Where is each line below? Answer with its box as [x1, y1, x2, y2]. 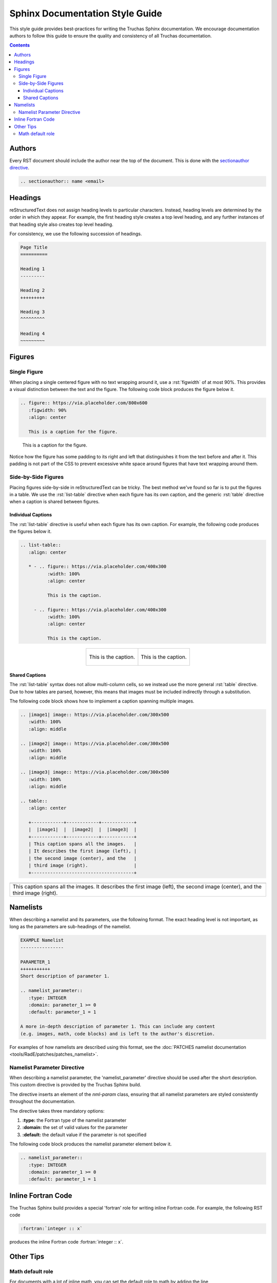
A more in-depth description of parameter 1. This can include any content [20, 1024, 215, 1029]
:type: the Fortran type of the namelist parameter [22, 1117, 127, 1123]
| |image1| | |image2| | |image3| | [28, 827, 137, 832]
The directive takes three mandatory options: [9, 1107, 105, 1114]
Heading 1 [20, 266, 45, 272]
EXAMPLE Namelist [20, 937, 64, 943]
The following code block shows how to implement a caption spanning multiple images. [9, 698, 194, 704]
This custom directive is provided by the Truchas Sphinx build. [9, 1082, 142, 1088]
